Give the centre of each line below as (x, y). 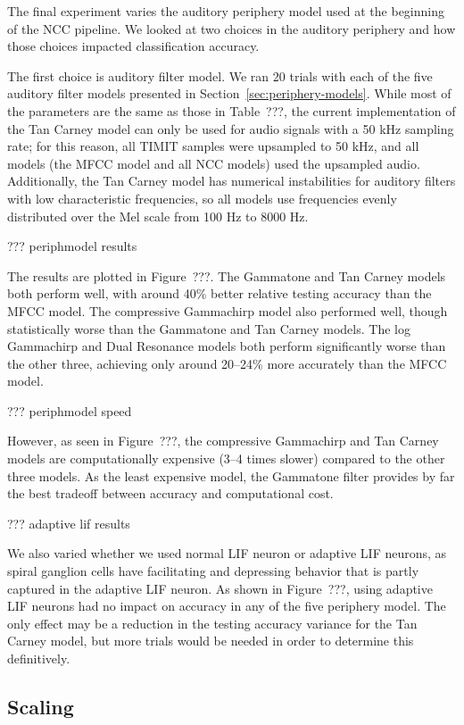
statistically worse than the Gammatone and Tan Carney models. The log (209, 328)
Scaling (41, 706)
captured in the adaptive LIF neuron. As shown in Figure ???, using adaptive (220, 588)
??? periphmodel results (72, 246)
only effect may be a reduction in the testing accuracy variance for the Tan (212, 623)
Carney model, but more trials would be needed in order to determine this (211, 641)
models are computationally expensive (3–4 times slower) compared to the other (226, 458)
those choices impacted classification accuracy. (133, 46)
